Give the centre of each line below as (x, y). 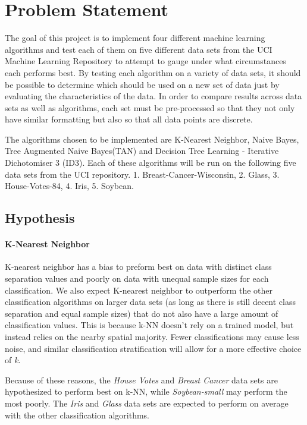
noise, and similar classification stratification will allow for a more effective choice (153, 348)
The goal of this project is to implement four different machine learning (135, 38)
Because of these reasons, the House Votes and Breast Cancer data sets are (142, 380)
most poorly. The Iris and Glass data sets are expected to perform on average (147, 403)
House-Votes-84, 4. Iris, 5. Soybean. (69, 186)
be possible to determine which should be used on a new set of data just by (142, 84)
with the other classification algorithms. (77, 415)
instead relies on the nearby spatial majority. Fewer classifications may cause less (152, 336)
